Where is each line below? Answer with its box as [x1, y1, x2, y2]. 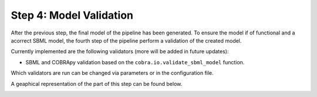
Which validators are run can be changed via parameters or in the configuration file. [11, 70, 214, 77]
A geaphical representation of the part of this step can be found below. [11, 80, 183, 87]
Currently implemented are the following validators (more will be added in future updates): [11, 48, 229, 55]
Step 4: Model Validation [11, 9, 134, 22]
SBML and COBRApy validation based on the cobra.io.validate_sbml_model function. [25, 58, 245, 65]
